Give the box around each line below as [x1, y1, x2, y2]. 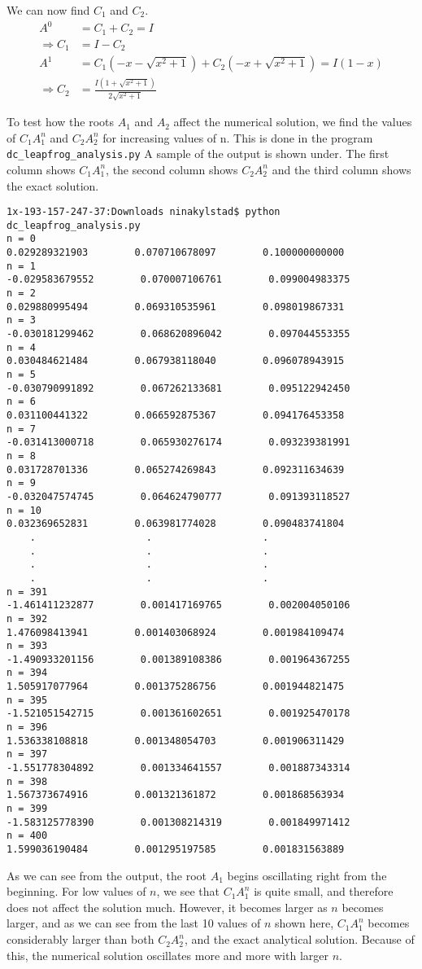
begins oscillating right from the [227, 866, 387, 883]
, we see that [156, 883, 220, 900]
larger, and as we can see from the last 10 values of [7, 914, 261, 932]
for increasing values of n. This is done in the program [102, 129, 373, 146]
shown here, [274, 914, 334, 932]
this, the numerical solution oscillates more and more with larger [7, 946, 328, 963]
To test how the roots [7, 113, 115, 130]
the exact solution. [7, 177, 99, 194]
